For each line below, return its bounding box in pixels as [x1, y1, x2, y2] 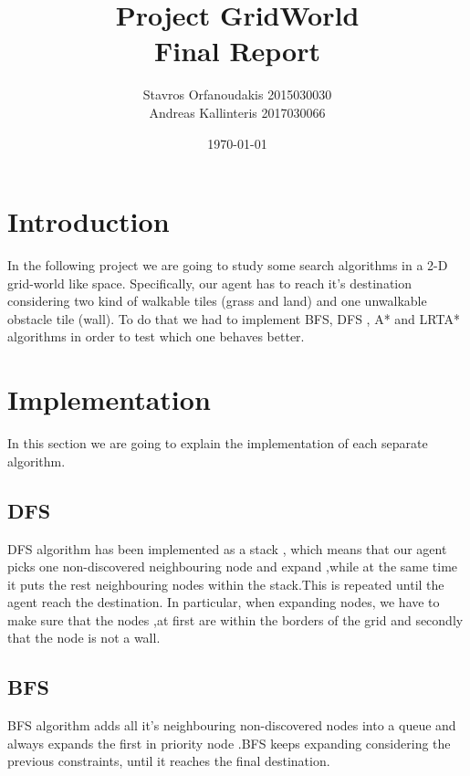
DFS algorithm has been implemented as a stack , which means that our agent [7, 539, 447, 558]
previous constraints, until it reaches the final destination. [7, 751, 330, 771]
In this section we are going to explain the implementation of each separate [7, 434, 428, 453]
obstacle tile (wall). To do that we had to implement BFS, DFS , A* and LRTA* [7, 309, 460, 328]
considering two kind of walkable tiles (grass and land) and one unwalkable [7, 291, 427, 310]
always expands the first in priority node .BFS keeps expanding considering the [7, 733, 451, 752]
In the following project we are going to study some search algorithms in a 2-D [7, 256, 448, 275]
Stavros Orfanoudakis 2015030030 [142, 85, 332, 104]
